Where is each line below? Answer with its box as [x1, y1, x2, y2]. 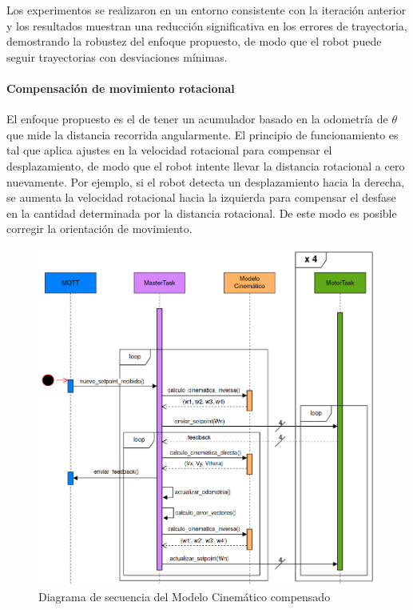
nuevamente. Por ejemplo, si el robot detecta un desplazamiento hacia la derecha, [6, 173, 405, 190]
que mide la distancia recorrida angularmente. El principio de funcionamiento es [6, 126, 399, 142]
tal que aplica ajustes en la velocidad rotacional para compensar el [6, 142, 332, 159]
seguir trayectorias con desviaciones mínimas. [6, 48, 228, 65]
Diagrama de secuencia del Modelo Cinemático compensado [38, 588, 331, 604]
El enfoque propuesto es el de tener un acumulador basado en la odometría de [6, 110, 388, 127]
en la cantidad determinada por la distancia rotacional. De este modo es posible [6, 204, 397, 221]
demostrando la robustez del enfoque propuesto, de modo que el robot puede [6, 33, 382, 50]
